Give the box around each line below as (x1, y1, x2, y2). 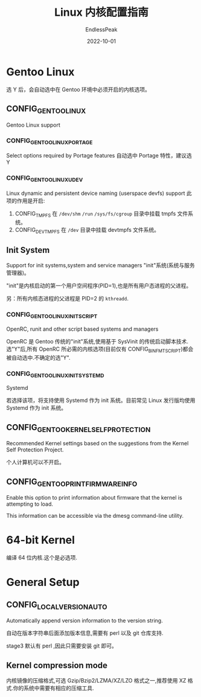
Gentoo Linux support (6, 121, 60, 129)
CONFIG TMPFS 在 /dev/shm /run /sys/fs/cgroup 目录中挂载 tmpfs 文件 (14, 209, 188, 218)
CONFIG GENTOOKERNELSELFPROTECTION (6, 422, 151, 434)
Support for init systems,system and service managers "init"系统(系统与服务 (6, 262, 195, 269)
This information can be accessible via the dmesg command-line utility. (6, 512, 184, 520)
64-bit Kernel (6, 533, 75, 547)
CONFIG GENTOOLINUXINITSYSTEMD (6, 369, 104, 379)
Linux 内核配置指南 (54, 5, 149, 19)
